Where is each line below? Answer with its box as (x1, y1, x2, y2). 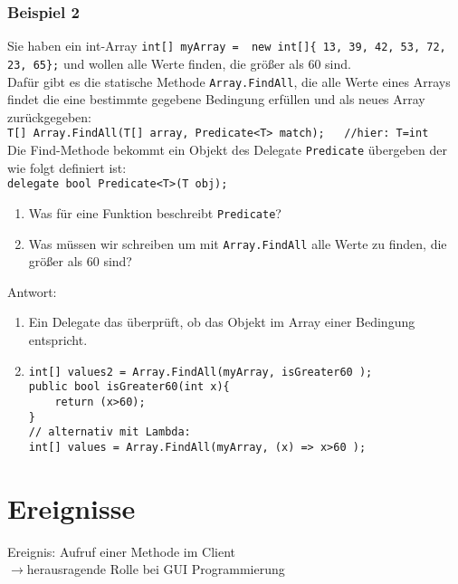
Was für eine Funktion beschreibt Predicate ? (28, 203, 281, 222)
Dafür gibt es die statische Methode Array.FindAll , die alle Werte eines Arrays (7, 72, 451, 91)
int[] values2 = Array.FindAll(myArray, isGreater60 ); (28, 365, 373, 378)
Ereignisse (7, 489, 136, 526)
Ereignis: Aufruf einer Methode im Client (7, 541, 236, 560)
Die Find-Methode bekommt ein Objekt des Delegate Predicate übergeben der (7, 140, 447, 159)
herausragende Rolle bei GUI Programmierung (26, 560, 285, 579)
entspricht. (28, 330, 88, 349)
